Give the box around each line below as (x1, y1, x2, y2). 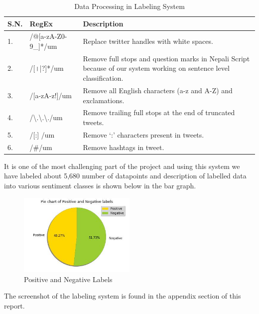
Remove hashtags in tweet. (83, 142, 164, 152)
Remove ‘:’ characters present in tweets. (83, 129, 204, 140)
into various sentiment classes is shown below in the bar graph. (4, 180, 196, 190)
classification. (83, 73, 124, 83)
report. (4, 300, 25, 311)
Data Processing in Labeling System (74, 1, 185, 11)
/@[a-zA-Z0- (29, 31, 67, 41)
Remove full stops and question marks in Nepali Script (83, 53, 250, 63)
